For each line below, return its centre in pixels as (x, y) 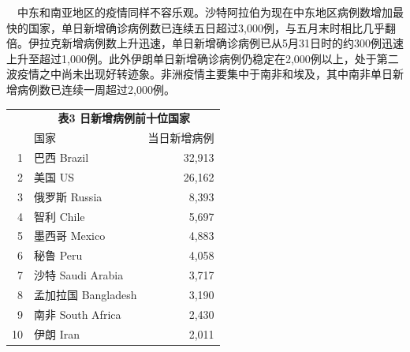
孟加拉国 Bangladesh (86, 294)
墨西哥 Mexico (70, 236)
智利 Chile (60, 216)
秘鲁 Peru (58, 255)
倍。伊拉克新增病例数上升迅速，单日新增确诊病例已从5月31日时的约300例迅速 (205, 43)
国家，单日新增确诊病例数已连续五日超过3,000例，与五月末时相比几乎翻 (212, 27)
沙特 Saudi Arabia (79, 275)
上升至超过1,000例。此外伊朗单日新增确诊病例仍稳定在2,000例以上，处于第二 (203, 58)
